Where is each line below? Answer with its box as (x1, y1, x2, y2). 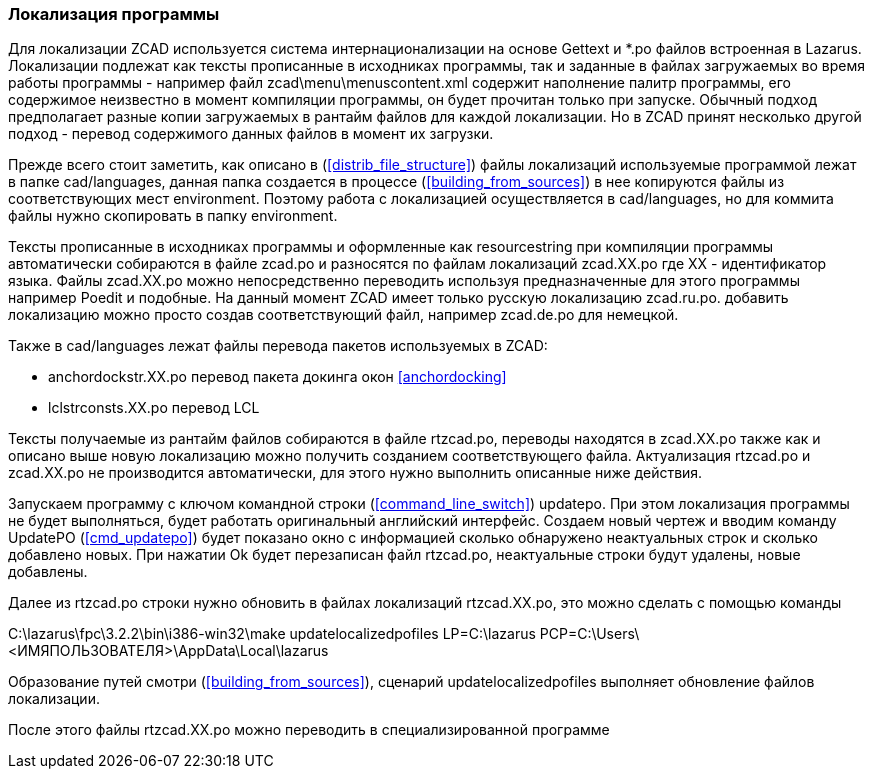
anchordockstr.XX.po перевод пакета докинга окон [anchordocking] (48, 368, 507, 386)
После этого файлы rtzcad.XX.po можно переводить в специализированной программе (8, 721, 610, 739)
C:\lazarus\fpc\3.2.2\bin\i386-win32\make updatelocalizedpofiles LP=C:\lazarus (8, 625, 536, 643)
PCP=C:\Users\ (539, 625, 640, 643)
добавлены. (8, 563, 88, 581)
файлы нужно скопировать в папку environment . (8, 207, 338, 225)
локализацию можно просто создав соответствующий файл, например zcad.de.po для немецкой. (8, 306, 679, 324)
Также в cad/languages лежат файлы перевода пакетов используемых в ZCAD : (8, 337, 548, 355)
